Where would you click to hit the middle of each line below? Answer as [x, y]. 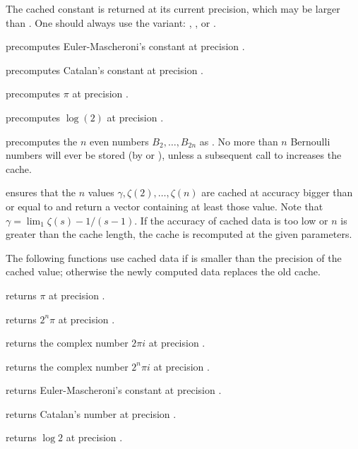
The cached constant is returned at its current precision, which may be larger [173, 8]
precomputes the [42, 141]
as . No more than [239, 141]
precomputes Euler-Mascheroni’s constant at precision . [125, 46]
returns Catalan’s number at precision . [91, 413]
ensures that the [41, 192]
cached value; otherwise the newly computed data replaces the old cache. [163, 271]
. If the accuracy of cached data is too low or [231, 220]
